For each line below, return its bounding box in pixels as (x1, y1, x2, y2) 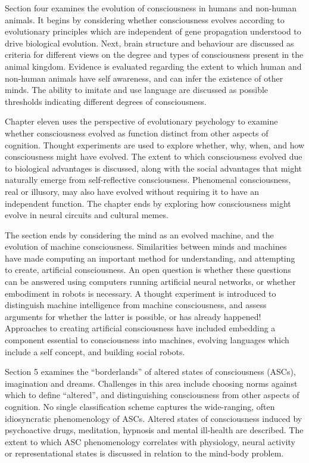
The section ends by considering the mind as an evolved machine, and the (5, 228, 274, 241)
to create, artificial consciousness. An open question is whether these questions (5, 263, 291, 276)
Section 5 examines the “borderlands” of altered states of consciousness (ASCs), (5, 365, 296, 378)
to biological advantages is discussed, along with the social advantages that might (5, 161, 302, 174)
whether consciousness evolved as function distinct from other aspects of (5, 126, 269, 139)
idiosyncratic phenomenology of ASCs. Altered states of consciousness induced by (5, 412, 302, 424)
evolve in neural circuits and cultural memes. (5, 209, 168, 221)
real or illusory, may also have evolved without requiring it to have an (5, 185, 259, 197)
